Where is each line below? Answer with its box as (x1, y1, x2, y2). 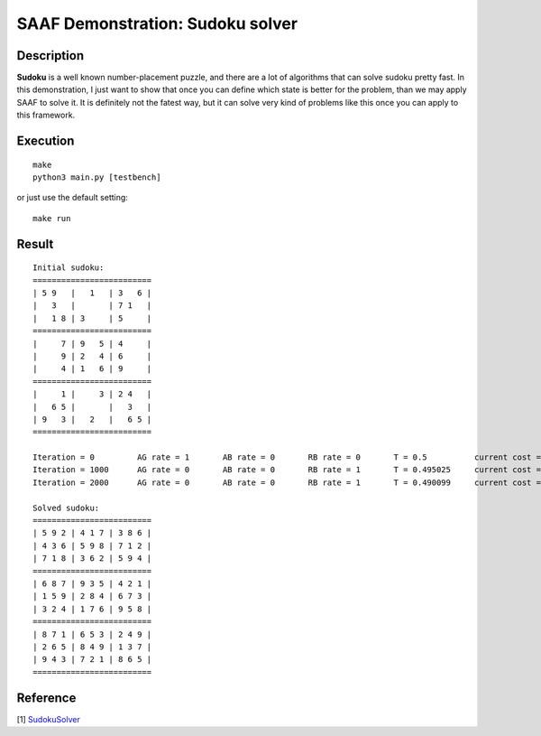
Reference (16, 690, 77, 705)
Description (16, 48, 85, 63)
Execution (16, 134, 75, 149)
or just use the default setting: (16, 192, 128, 203)
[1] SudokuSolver (16, 713, 80, 724)
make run (32, 213, 71, 223)
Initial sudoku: (32, 263, 105, 273)
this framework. (16, 109, 76, 121)
